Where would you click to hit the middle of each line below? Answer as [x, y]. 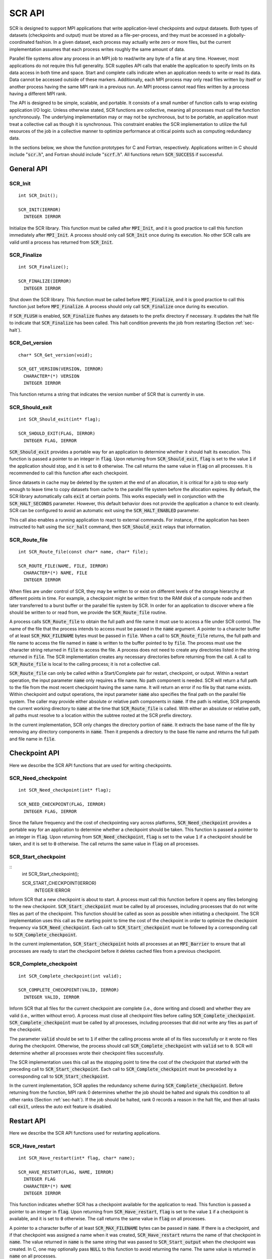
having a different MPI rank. [38, 94]
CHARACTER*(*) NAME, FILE [55, 573]
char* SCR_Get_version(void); [56, 355]
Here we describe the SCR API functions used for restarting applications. [85, 1133]
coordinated [22, 42]
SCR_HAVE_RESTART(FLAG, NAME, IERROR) [66, 1172]
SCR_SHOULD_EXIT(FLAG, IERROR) [57, 434]
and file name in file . [32, 739]
